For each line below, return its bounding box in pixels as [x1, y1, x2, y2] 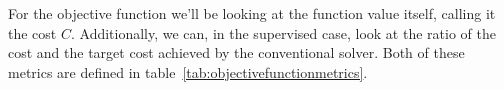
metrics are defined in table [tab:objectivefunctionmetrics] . [8, 61, 368, 82]
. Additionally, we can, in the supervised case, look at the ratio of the [70, 22, 496, 43]
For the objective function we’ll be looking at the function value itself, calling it [8, 3, 496, 23]
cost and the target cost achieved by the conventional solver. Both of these [8, 42, 465, 63]
